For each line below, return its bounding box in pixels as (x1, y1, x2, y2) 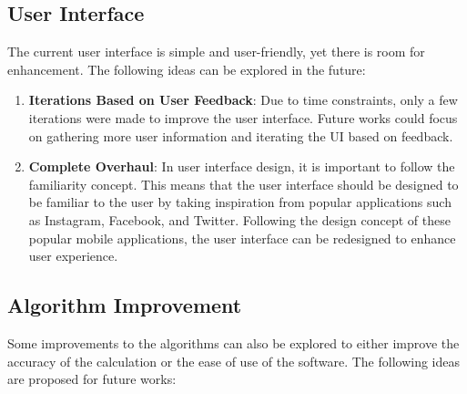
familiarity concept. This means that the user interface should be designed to (28, 174, 459, 193)
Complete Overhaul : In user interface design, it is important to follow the (28, 157, 455, 176)
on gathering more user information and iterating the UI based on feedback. (28, 126, 453, 145)
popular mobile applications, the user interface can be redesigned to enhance (28, 228, 456, 247)
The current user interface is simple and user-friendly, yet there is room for (7, 42, 425, 61)
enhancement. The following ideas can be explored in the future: (7, 59, 366, 78)
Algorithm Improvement (7, 291, 242, 319)
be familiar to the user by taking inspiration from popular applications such (28, 192, 452, 212)
